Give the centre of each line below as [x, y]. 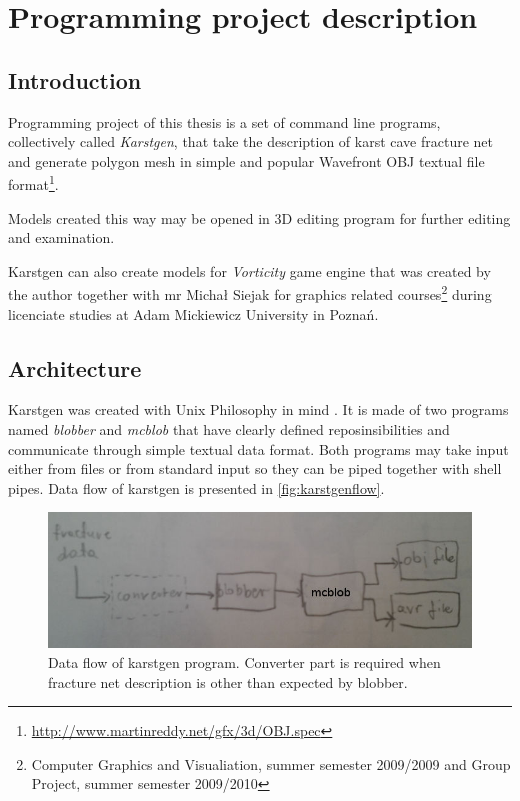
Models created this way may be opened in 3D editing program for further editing [259, 217]
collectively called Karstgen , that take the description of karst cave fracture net [251, 141]
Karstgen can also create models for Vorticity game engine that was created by [249, 270]
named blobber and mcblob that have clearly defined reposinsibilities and [229, 429]
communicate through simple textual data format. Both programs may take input [258, 448]
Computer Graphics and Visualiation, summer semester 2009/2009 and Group [271, 763]
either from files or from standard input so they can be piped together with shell [255, 468]
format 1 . [33, 183]
